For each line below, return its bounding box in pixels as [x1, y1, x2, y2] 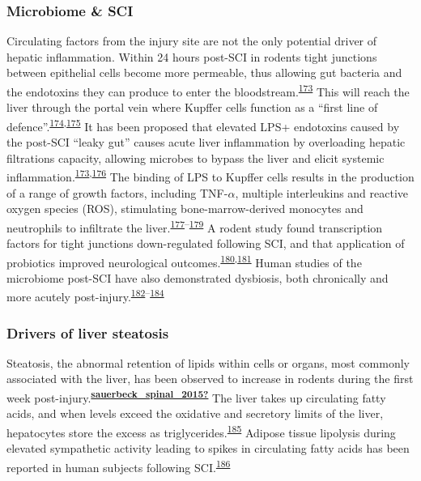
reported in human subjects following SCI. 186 [6, 456, 231, 475]
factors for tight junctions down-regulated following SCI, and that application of [6, 234, 405, 251]
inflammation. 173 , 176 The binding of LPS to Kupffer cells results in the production [6, 166, 415, 185]
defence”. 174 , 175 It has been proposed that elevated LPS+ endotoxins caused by [6, 115, 400, 134]
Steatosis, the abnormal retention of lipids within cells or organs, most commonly [6, 354, 410, 371]
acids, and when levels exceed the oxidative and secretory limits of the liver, [6, 405, 384, 422]
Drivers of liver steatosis [6, 322, 169, 343]
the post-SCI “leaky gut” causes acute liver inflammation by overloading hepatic [6, 134, 406, 151]
